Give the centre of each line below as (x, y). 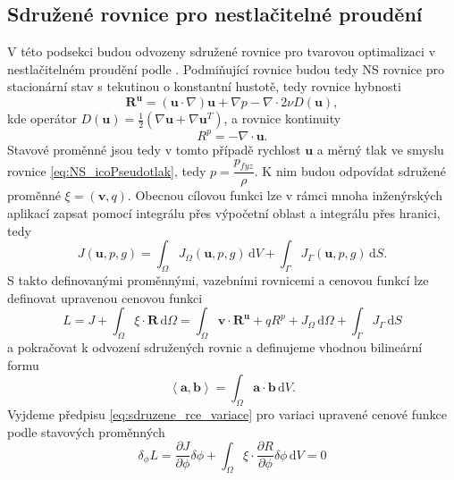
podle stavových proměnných (86, 431)
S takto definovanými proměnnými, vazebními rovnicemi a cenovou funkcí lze (218, 279)
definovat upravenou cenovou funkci (105, 297)
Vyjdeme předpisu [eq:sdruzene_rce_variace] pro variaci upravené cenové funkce (227, 413)
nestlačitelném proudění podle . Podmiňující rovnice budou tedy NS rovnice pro (226, 68)
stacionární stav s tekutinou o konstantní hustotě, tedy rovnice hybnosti (204, 86)
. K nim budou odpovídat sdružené (350, 170)
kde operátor (42, 118)
